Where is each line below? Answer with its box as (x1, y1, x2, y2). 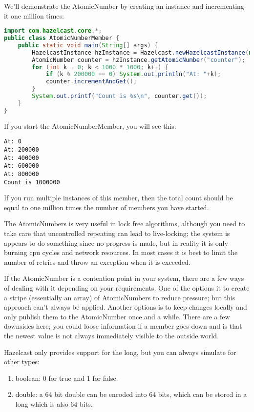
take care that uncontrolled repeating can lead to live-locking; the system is (4, 228, 230, 238)
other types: (4, 356, 40, 367)
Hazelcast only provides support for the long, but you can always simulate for (4, 347, 236, 357)
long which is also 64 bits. (15, 398, 93, 409)
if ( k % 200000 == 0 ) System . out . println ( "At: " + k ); (45, 71, 221, 78)
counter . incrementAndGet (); (45, 78, 137, 85)
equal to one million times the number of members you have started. (4, 202, 209, 212)
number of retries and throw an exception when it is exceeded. (4, 256, 190, 267)
